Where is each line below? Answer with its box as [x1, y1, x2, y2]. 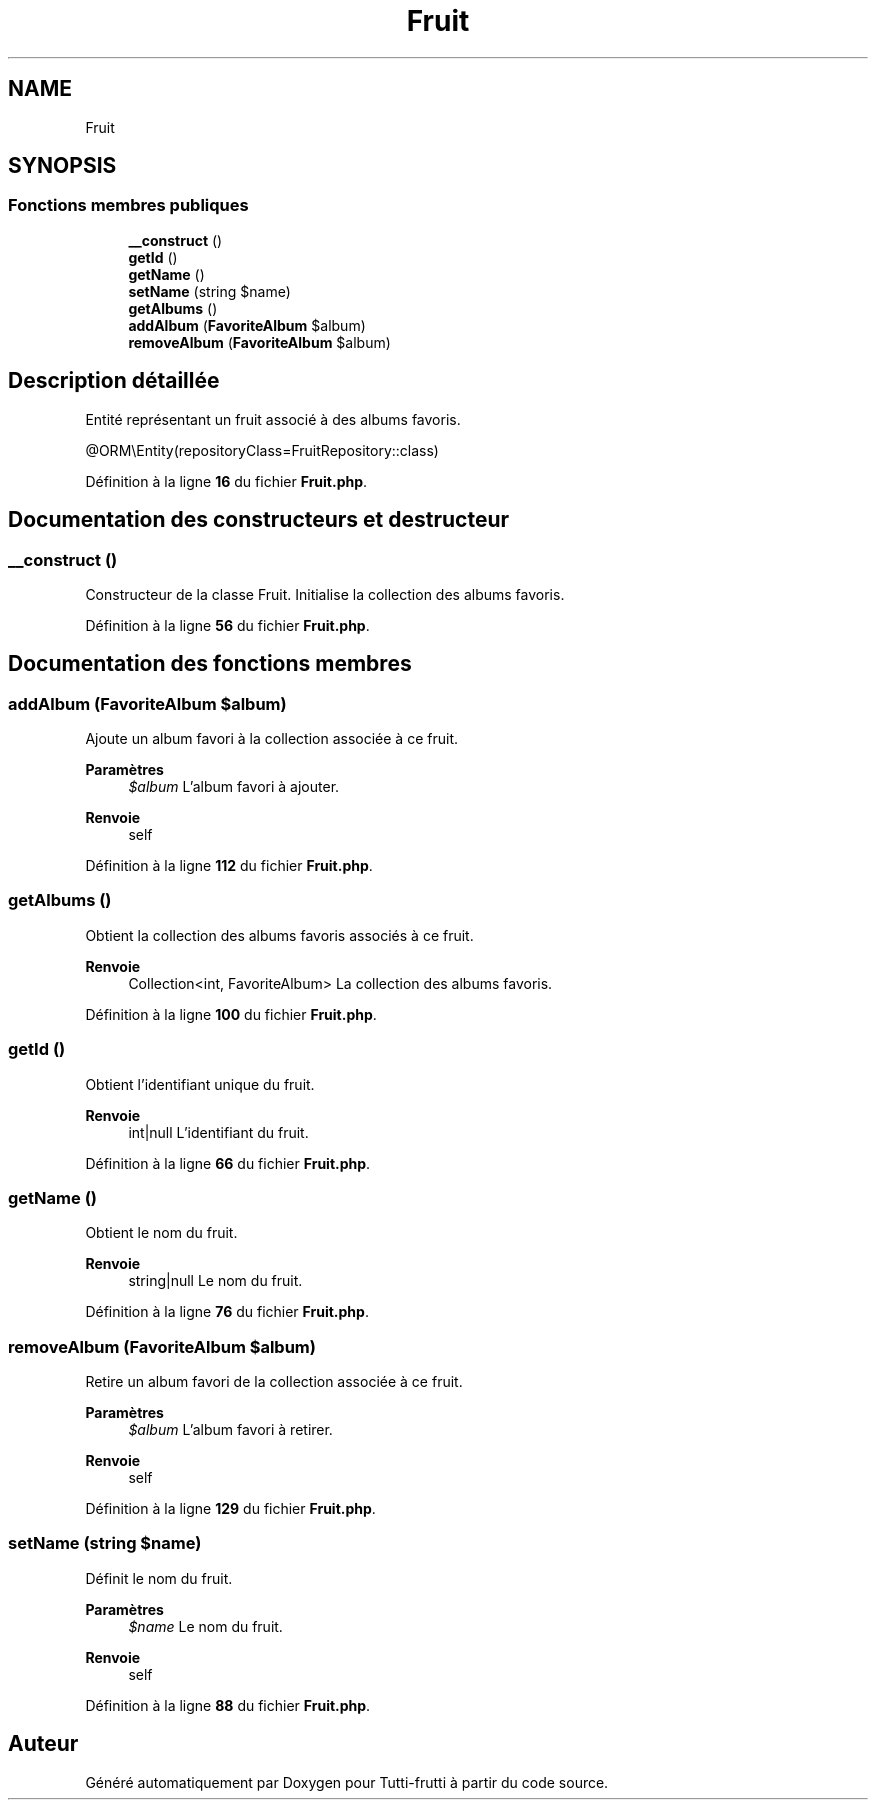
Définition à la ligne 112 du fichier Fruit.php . [85, 857, 373, 875]
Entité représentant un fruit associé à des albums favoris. [85, 410, 461, 428]
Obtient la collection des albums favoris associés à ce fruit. [85, 926, 474, 944]
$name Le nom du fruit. [128, 1617, 283, 1635]
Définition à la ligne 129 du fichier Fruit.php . [85, 1500, 376, 1518]
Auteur [8, 1731, 79, 1757]
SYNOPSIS [8, 153, 117, 179]
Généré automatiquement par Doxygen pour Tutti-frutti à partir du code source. [85, 1773, 609, 1791]
